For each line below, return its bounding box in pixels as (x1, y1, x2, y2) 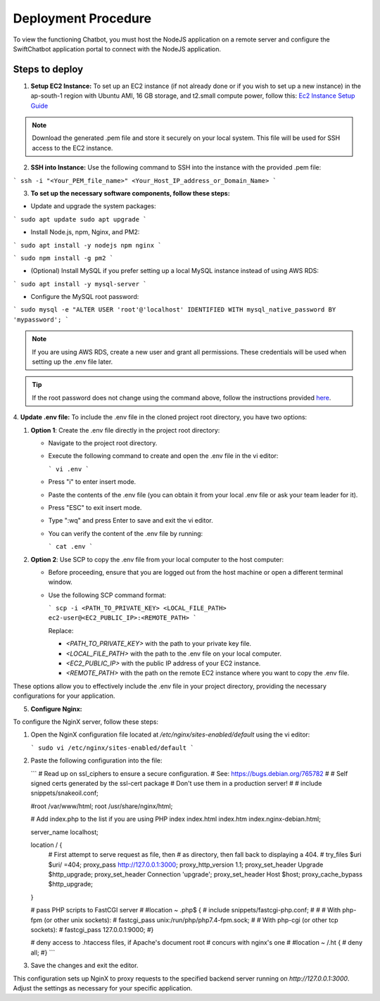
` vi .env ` (48, 465, 89, 473)
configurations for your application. (13, 691, 115, 700)
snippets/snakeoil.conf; (30, 789, 99, 798)
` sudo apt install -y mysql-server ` (13, 280, 147, 288)
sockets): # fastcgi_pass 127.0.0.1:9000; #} (30, 926, 154, 934)
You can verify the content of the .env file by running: (48, 529, 203, 537)
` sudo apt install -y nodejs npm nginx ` (13, 241, 162, 249)
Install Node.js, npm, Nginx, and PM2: (30, 228, 140, 236)
